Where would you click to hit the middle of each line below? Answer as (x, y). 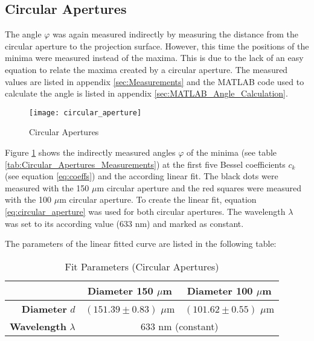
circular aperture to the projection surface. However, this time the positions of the (157, 46)
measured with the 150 (47, 187)
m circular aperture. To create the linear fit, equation (158, 199)
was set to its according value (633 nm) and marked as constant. (124, 223)
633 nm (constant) (180, 326)
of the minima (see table (232, 152)
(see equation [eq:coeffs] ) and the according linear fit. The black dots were (142, 176)
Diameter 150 (120, 290)
